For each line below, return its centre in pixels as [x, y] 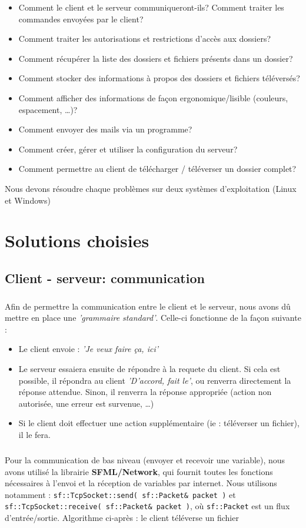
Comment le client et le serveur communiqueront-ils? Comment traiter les [151, 7]
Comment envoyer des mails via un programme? [105, 129]
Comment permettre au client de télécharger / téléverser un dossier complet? [157, 169]
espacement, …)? [48, 109]
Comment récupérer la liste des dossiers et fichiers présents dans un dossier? [156, 58]
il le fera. [34, 434]
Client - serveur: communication [105, 278]
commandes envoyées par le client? [81, 19]
